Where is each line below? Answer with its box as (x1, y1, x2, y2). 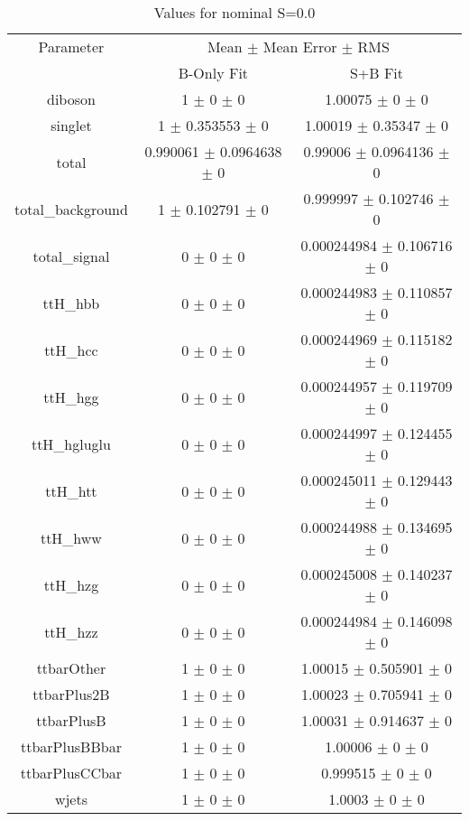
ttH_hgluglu (31, 433, 111, 454)
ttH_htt (45, 480, 97, 501)
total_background (14, 198, 128, 219)
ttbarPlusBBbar (20, 736, 122, 757)
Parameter (38, 36, 105, 57)
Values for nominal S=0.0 (153, 2, 316, 23)
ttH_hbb (42, 292, 100, 313)
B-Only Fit (178, 62, 249, 83)
